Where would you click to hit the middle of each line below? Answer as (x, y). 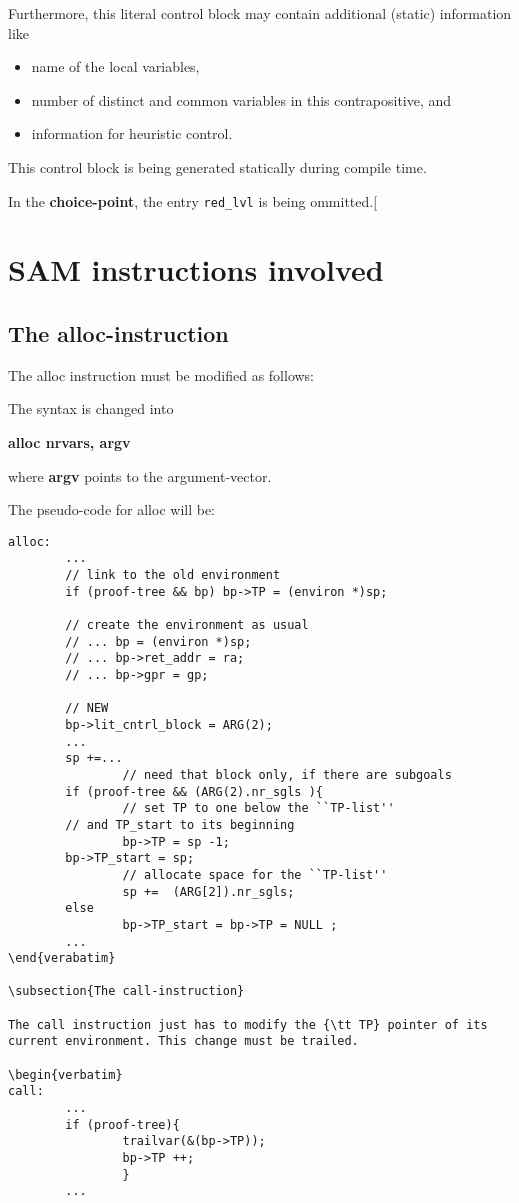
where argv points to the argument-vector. (140, 475)
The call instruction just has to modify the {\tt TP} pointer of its (248, 1024)
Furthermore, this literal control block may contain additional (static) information (260, 13)
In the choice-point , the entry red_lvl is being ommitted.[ (193, 200)
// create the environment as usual (187, 625)
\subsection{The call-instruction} (126, 991)
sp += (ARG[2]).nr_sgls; (208, 891)
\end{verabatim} (62, 958)
